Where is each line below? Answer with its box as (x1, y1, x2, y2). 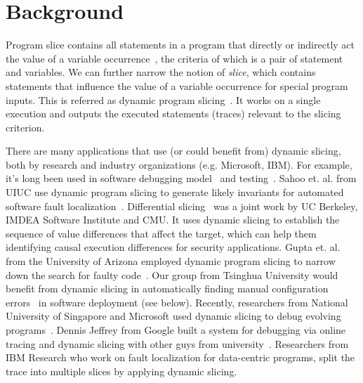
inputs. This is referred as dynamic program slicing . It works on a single (6, 92, 321, 107)
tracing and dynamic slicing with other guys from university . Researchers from (6, 336, 349, 351)
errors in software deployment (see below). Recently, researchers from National (6, 294, 348, 309)
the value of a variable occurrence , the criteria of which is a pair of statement (6, 51, 343, 65)
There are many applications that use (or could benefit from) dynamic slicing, (6, 143, 341, 158)
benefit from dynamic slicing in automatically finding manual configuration (6, 281, 329, 296)
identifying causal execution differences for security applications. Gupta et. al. (6, 240, 341, 254)
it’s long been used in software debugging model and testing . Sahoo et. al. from (6, 171, 357, 186)
